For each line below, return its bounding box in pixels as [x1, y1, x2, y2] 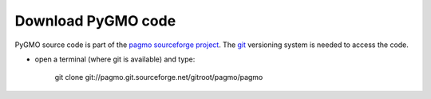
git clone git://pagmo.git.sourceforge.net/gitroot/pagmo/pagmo [54, 73, 263, 82]
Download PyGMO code [14, 12, 176, 30]
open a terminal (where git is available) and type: [34, 54, 196, 64]
